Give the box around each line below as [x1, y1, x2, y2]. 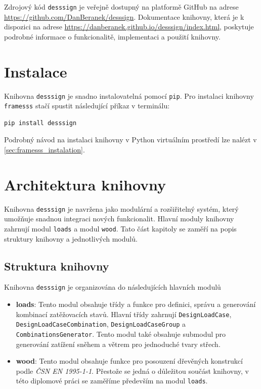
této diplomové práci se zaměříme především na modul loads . [16, 375, 208, 386]
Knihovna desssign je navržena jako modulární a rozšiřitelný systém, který [4, 203, 239, 214]
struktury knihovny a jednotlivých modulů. [4, 233, 138, 244]
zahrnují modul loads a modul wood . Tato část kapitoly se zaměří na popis [4, 223, 237, 234]
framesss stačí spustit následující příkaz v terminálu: [4, 100, 170, 111]
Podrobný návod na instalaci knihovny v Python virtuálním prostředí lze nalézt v [4, 134, 257, 145]
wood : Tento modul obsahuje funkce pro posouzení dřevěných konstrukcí [16, 356, 243, 366]
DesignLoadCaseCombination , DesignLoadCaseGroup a [16, 319, 186, 329]
